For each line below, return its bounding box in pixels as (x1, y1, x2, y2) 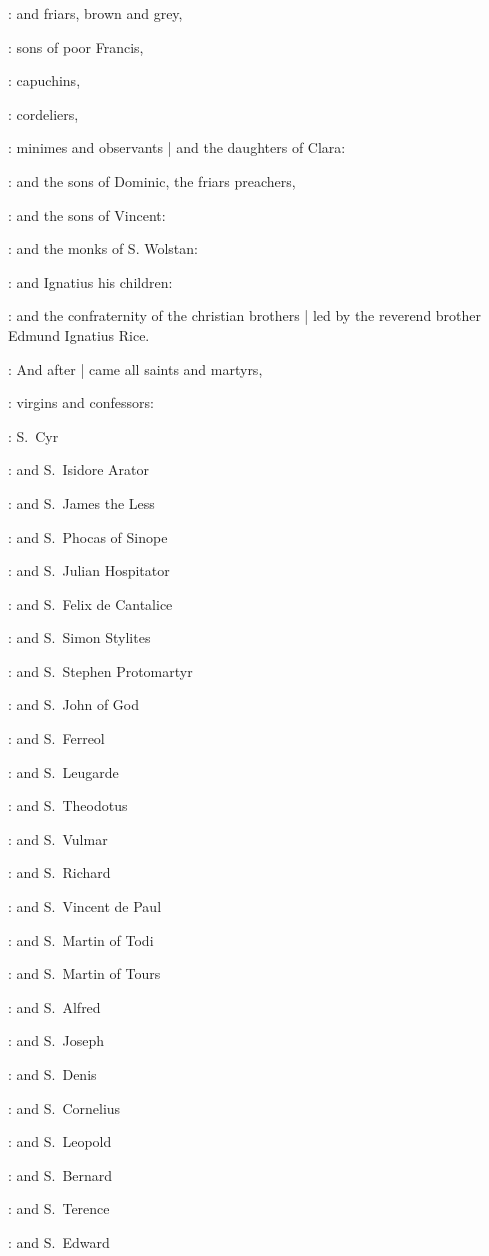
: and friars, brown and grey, (8, 3, 183, 23)
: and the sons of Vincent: (8, 204, 166, 225)
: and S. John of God (8, 694, 139, 715)
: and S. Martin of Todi (8, 929, 154, 950)
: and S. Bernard (8, 1164, 113, 1185)
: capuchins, (8, 70, 81, 91)
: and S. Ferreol (8, 728, 105, 749)
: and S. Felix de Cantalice (8, 593, 173, 614)
